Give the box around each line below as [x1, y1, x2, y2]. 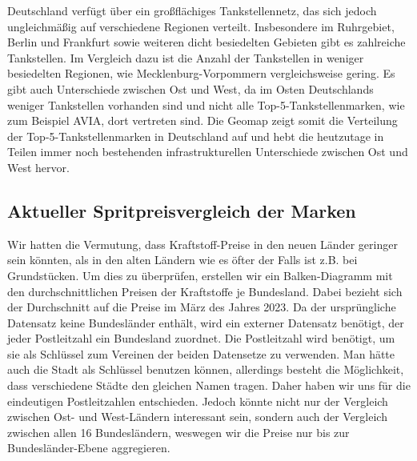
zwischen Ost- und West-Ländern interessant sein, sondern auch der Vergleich [7, 408, 387, 425]
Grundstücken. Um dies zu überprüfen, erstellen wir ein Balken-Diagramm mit [7, 267, 393, 283]
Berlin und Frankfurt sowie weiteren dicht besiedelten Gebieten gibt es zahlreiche [7, 34, 406, 50]
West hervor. [7, 158, 70, 175]
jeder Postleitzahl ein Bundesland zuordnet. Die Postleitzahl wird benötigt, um [7, 330, 395, 347]
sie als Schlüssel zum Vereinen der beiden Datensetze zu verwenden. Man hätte [7, 345, 395, 362]
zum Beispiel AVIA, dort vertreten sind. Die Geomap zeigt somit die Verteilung [7, 112, 398, 129]
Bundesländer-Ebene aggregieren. [7, 439, 170, 456]
